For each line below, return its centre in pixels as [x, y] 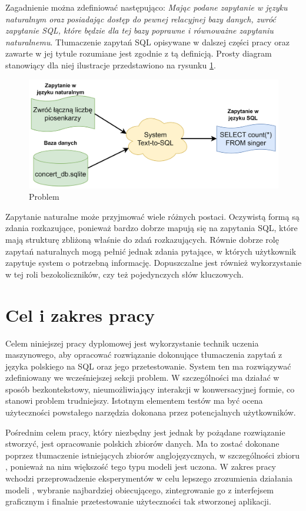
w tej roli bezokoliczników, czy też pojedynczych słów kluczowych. [124, 274]
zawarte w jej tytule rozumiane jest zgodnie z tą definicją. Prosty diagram [139, 53]
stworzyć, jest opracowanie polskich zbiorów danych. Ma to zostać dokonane [142, 444]
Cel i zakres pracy [80, 314]
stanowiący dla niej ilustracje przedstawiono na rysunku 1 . [111, 65]
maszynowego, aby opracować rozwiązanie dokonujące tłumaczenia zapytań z [144, 355]
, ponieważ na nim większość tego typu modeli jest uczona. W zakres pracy [141, 467]
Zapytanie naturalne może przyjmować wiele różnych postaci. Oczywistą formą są [152, 216]
